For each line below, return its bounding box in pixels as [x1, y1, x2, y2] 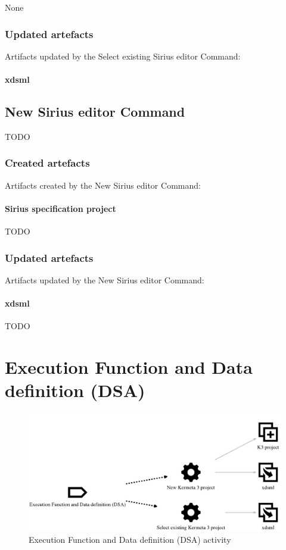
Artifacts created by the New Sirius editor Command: [5, 179, 201, 191]
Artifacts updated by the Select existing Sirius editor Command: [5, 49, 241, 62]
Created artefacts [5, 155, 90, 170]
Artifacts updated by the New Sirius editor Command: [5, 273, 204, 286]
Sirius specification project [5, 202, 116, 214]
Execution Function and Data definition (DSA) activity [29, 533, 231, 546]
